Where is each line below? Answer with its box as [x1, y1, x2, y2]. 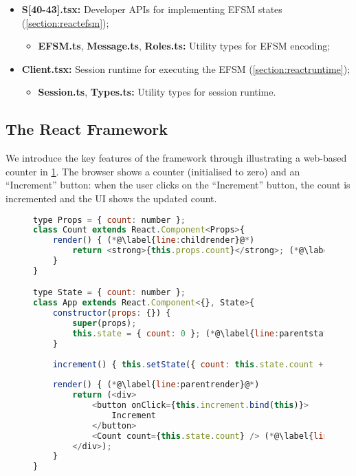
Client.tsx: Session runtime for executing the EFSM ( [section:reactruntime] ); [21, 61, 351, 76]
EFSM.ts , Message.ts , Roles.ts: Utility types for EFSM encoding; [38, 39, 331, 53]
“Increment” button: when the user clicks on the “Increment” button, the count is [5, 177, 351, 192]
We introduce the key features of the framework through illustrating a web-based [5, 151, 347, 165]
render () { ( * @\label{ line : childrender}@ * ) [52, 235, 255, 246]
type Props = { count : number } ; [33, 215, 186, 225]
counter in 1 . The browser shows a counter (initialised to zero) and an [5, 164, 300, 178]
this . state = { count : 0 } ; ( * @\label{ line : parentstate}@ [72, 328, 344, 338]
